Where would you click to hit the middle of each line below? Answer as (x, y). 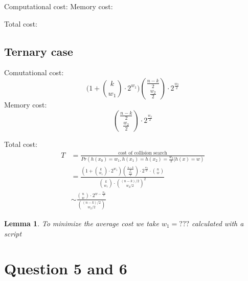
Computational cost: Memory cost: (59, 6)
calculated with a (218, 223)
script (13, 233)
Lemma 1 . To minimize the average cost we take (82, 223)
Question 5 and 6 (66, 268)
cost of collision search (143, 153)
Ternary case (39, 51)
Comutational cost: (34, 72)
